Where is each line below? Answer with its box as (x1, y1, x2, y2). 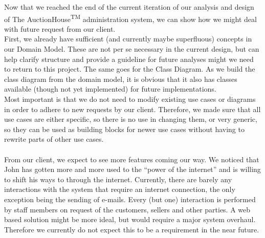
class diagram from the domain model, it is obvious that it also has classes (4, 73, 237, 84)
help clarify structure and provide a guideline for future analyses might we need (4, 53, 254, 64)
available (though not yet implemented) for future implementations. (4, 83, 216, 94)
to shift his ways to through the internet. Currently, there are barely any (4, 174, 232, 184)
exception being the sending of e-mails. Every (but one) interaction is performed (4, 193, 256, 204)
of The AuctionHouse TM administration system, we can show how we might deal (4, 12, 257, 24)
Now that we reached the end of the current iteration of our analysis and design (4, 2, 254, 12)
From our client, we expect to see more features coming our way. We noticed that (4, 154, 259, 164)
